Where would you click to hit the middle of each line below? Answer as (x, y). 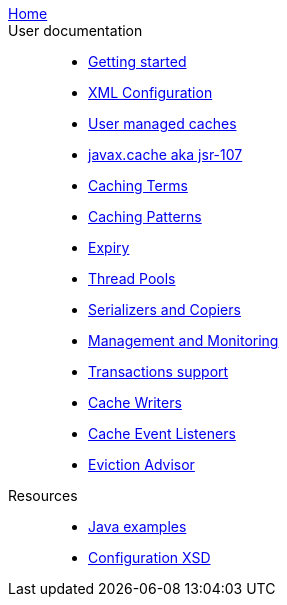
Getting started (137, 61)
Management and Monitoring (183, 340)
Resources (43, 495)
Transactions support (158, 371)
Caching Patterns (145, 216)
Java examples (137, 526)
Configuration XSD (149, 557)
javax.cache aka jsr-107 (165, 154)
